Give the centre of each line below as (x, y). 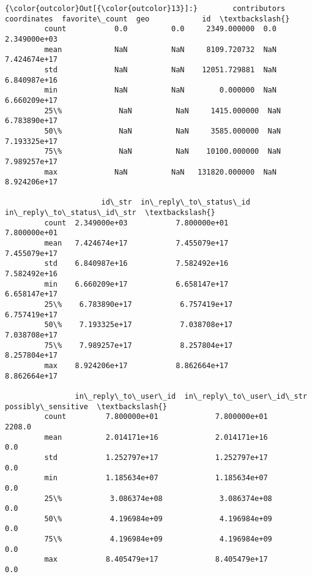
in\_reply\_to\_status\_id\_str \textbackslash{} (110, 213)
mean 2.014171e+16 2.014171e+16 (156, 437)
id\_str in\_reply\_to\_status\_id (176, 202)
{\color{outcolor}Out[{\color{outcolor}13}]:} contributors (145, 9)
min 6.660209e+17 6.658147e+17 (136, 284)
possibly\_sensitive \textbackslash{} (86, 406)
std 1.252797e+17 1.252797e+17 (156, 457)
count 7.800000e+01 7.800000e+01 (156, 417)
